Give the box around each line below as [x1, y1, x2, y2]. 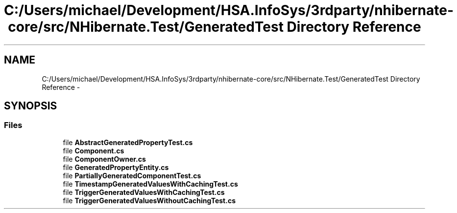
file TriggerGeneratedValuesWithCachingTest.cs [63, 188, 225, 196]
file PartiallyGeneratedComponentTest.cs [63, 171, 201, 180]
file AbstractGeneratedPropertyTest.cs [63, 138, 193, 147]
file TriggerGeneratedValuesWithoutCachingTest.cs [63, 196, 236, 205]
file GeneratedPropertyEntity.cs [63, 163, 169, 171]
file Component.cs [63, 146, 124, 155]
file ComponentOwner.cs [63, 154, 146, 163]
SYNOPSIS [4, 100, 57, 112]
